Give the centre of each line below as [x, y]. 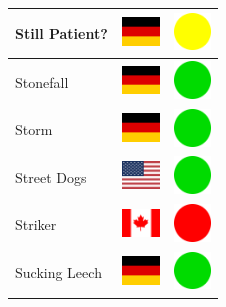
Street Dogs [51, 176]
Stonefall [42, 81]
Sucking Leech [58, 272]
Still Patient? [61, 32]
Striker [36, 224]
